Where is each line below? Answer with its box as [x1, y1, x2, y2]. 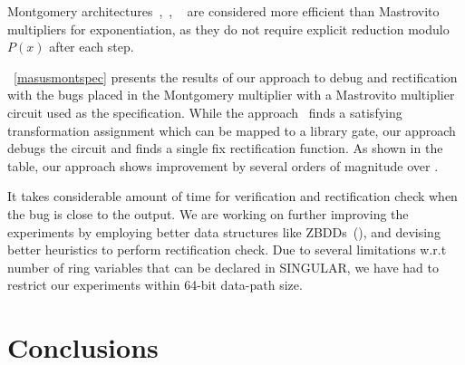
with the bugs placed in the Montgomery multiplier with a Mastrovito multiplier [7, 85, 455, 104]
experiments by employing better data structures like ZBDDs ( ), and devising [7, 222, 441, 241]
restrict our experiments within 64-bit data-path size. [7, 275, 303, 294]
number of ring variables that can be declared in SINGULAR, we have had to [7, 257, 439, 276]
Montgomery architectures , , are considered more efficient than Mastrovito [7, 2, 440, 20]
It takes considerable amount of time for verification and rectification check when [7, 187, 458, 206]
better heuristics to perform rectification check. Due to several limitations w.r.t [7, 240, 447, 259]
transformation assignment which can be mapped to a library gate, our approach [7, 120, 456, 139]
